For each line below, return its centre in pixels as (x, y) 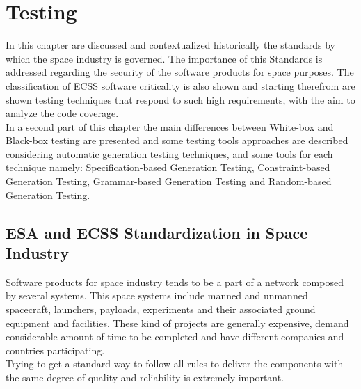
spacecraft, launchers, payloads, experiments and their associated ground (161, 309)
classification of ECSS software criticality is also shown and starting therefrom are (180, 85)
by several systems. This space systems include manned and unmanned (157, 295)
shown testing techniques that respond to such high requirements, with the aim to (180, 99)
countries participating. (55, 350)
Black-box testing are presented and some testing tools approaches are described (177, 140)
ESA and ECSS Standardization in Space (157, 232)
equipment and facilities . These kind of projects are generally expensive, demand (177, 323)
